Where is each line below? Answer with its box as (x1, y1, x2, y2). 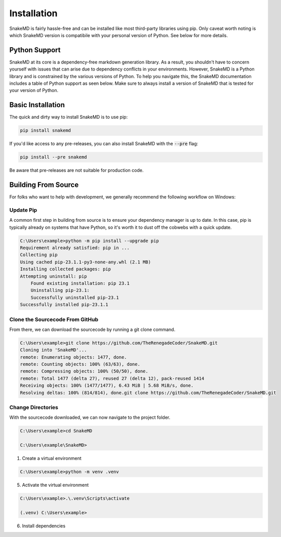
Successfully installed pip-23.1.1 (20, 302, 108, 308)
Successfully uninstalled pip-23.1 (30, 294, 119, 300)
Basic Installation (9, 100, 65, 109)
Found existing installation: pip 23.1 (30, 281, 130, 286)
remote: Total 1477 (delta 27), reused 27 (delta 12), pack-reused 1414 (20, 376, 205, 381)
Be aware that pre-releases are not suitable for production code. (9, 167, 144, 174)
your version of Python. (9, 87, 58, 93)
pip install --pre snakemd (20, 154, 87, 160)
